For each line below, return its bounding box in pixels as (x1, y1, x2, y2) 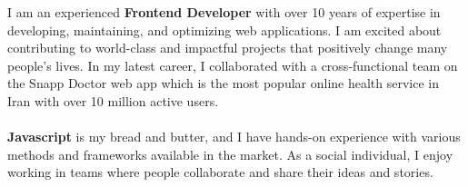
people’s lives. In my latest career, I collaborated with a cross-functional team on (7, 55, 458, 74)
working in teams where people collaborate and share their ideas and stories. (7, 162, 433, 182)
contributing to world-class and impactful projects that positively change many (7, 38, 448, 57)
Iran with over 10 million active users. (7, 91, 219, 110)
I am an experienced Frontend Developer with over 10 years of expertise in (7, 3, 441, 21)
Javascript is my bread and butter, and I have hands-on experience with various (7, 127, 461, 146)
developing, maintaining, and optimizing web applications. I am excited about (7, 20, 442, 39)
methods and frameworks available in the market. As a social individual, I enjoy (7, 144, 453, 163)
